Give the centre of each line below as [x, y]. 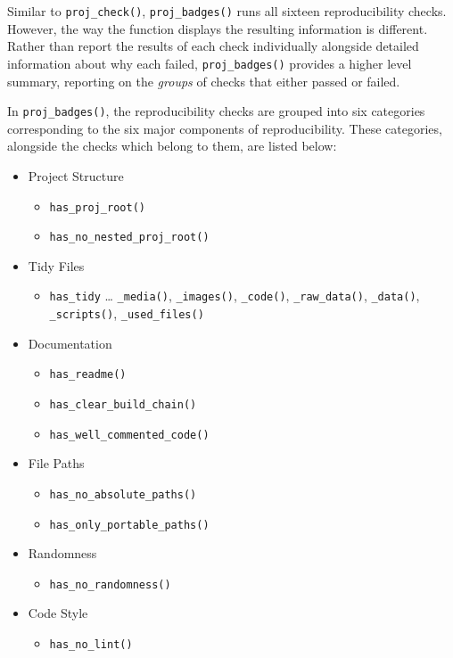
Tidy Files [56, 265]
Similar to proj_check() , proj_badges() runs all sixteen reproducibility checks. [227, 11]
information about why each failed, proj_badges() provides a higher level [210, 63]
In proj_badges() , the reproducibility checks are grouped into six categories [216, 111]
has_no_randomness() [110, 584]
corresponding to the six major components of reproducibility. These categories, [225, 128]
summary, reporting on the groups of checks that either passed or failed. [204, 81]
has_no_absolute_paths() [123, 494]
